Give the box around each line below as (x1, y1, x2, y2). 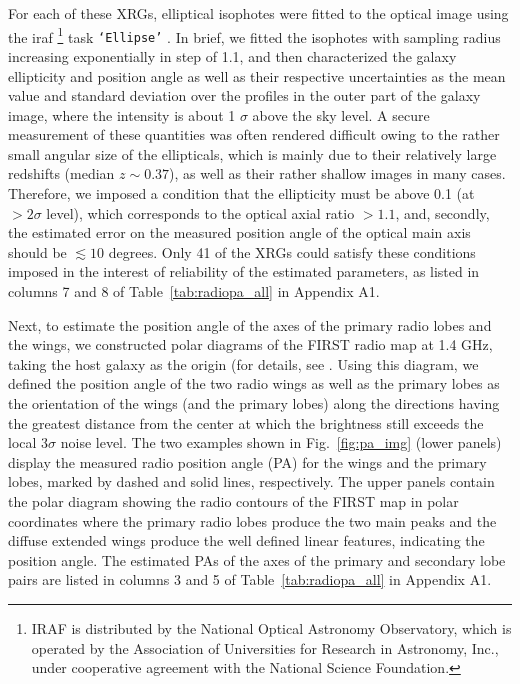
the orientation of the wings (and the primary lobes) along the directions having (8, 393, 500, 413)
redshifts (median (8, 163, 115, 184)
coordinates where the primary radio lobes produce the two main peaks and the (8, 510, 497, 531)
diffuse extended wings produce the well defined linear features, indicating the (8, 530, 485, 551)
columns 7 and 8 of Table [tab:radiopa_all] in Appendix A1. (8, 281, 380, 302)
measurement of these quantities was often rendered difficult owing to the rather (8, 124, 500, 145)
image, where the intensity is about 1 (8, 104, 236, 125)
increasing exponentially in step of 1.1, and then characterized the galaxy (8, 45, 457, 66)
